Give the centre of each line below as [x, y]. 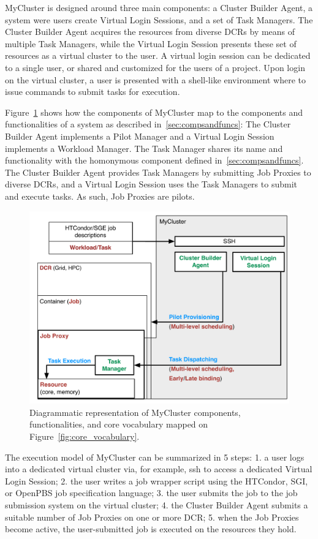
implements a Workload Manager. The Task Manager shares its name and [144, 148]
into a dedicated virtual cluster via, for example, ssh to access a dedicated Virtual [159, 469]
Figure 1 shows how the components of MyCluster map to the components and [154, 112]
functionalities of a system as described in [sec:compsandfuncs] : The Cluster [148, 124]
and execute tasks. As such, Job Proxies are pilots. [100, 196]
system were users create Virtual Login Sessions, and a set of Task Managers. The [159, 19]
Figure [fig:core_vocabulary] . [85, 436]
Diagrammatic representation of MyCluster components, [135, 412]
